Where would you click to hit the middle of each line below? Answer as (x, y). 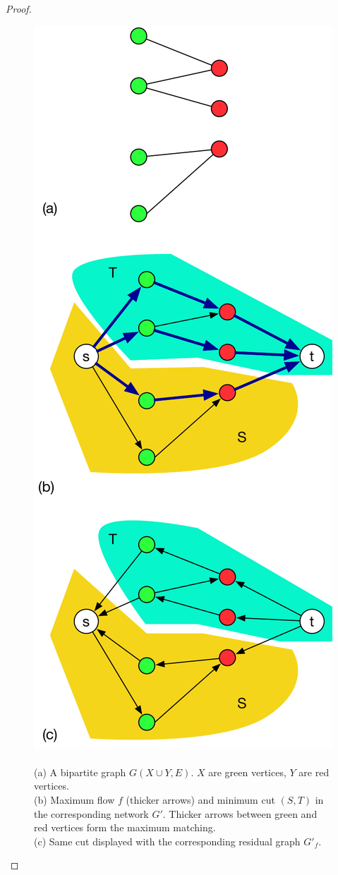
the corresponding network (91, 813)
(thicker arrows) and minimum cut (200, 799)
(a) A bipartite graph (80, 772)
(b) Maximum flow (74, 799)
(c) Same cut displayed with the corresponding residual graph (167, 841)
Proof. (19, 8)
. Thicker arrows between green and (240, 813)
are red (314, 772)
